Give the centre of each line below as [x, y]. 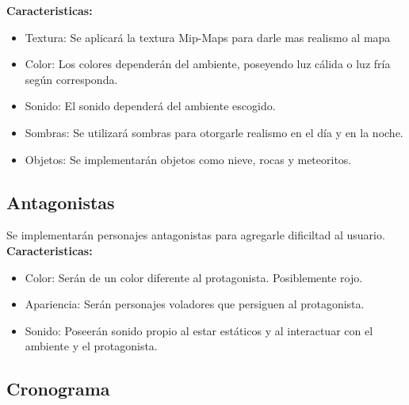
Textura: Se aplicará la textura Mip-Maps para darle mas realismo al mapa [208, 37]
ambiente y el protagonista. [91, 346]
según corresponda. [71, 79]
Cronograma [58, 389]
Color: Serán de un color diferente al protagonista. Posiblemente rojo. [194, 277]
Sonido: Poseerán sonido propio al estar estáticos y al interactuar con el [199, 330]
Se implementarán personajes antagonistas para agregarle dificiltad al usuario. [196, 235]
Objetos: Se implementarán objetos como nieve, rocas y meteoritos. [188, 159]
